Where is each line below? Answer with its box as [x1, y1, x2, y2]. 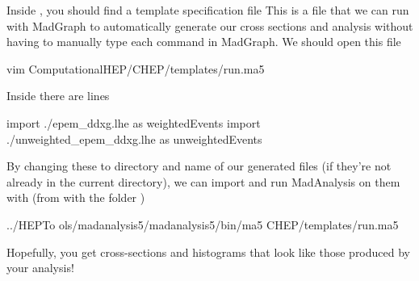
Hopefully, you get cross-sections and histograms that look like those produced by [6, 243, 410, 260]
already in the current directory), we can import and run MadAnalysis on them [6, 173, 400, 190]
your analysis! [6, 259, 74, 276]
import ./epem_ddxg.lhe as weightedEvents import [6, 114, 261, 131]
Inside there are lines [6, 87, 110, 104]
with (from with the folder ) [6, 189, 145, 206]
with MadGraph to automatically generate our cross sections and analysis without [6, 17, 413, 34]
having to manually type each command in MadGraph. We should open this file [6, 33, 401, 50]
